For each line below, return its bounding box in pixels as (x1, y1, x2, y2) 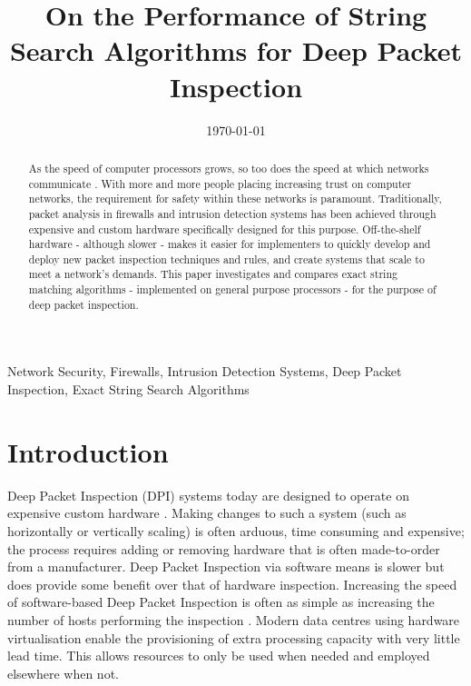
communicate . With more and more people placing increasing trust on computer (28, 175, 412, 191)
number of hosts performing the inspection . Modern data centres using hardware (7, 610, 460, 629)
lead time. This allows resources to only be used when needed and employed (7, 646, 430, 665)
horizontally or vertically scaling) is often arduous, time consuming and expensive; (7, 521, 465, 540)
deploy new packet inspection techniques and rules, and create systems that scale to (28, 251, 425, 266)
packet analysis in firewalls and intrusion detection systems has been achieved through (28, 205, 437, 221)
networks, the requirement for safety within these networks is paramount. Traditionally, (28, 191, 442, 206)
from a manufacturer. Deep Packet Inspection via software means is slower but (7, 557, 445, 576)
